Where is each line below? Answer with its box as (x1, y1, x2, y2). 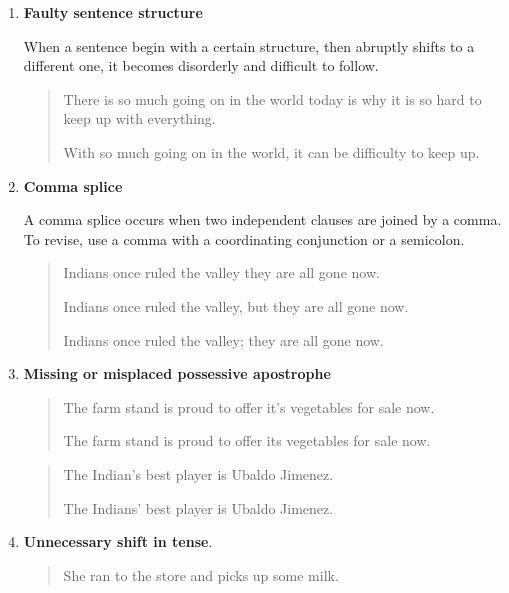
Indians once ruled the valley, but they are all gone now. (63, 295, 409, 316)
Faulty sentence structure (23, 2, 203, 22)
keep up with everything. (63, 108, 216, 129)
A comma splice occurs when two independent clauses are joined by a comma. (23, 209, 502, 230)
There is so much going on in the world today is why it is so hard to (63, 88, 482, 109)
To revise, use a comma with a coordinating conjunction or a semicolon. (23, 228, 465, 249)
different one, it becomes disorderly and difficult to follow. (23, 55, 379, 76)
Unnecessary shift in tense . (23, 531, 213, 552)
